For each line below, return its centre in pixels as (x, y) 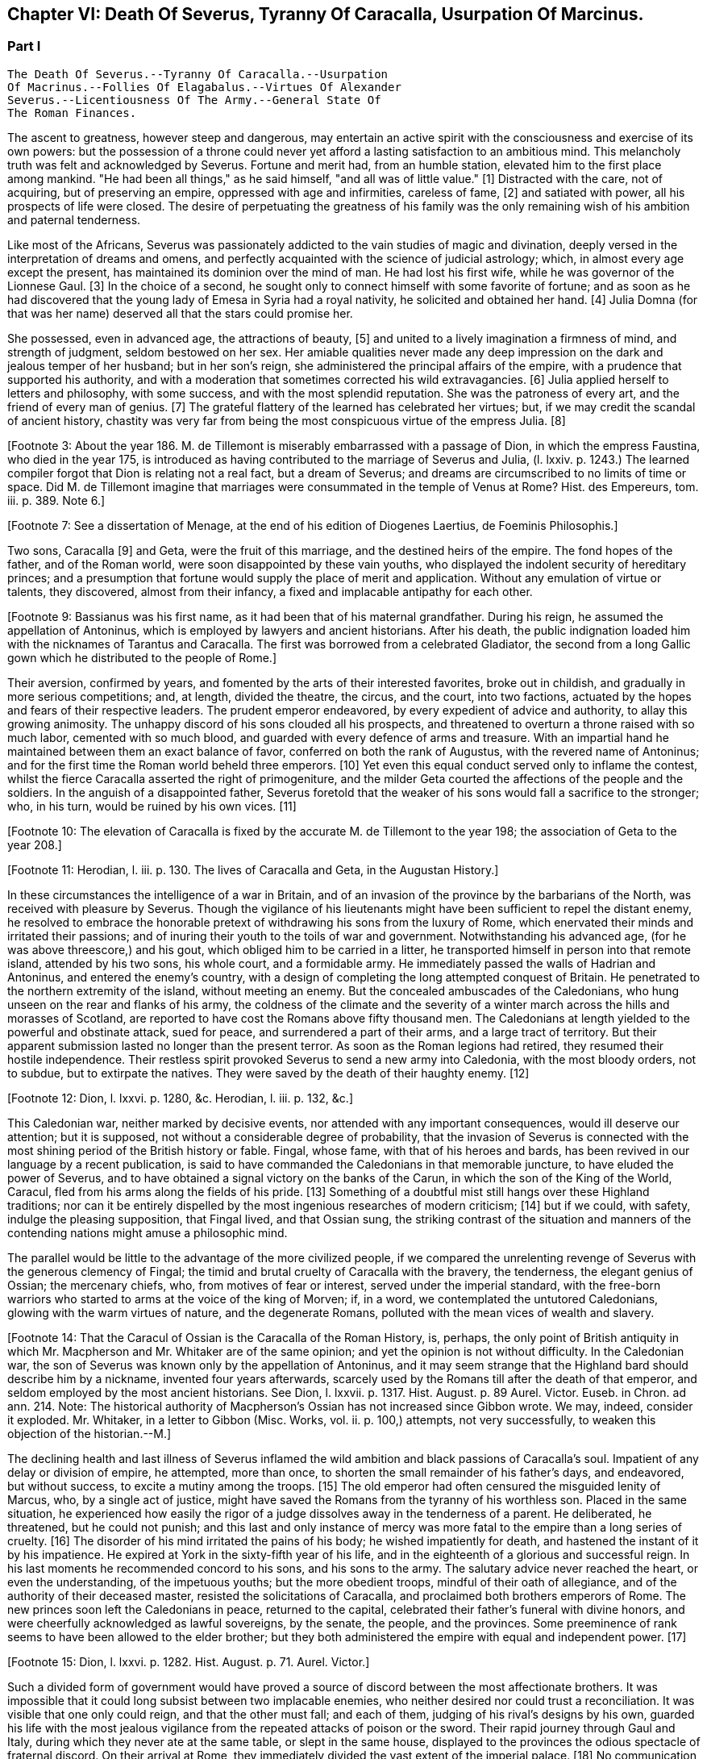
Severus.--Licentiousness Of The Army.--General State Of (194, 100)
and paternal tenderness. (74, 219)
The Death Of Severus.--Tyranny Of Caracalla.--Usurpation (198, 74)
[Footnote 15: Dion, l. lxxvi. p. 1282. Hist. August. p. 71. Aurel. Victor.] (189, 1661)
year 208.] (35, 844)
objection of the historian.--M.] (89, 1433)
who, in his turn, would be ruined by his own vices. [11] (152, 806)
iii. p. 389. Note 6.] (56, 500)
